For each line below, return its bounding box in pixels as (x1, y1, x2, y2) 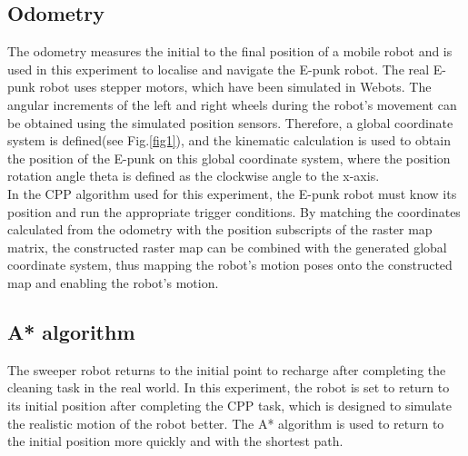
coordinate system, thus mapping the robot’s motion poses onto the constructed (7, 255, 453, 274)
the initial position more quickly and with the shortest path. (7, 431, 344, 451)
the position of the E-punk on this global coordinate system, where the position (7, 148, 451, 167)
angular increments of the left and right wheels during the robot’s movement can (7, 94, 457, 114)
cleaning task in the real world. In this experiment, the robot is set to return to (7, 378, 450, 397)
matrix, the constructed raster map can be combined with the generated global (7, 237, 447, 256)
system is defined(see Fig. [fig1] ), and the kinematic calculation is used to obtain (7, 131, 451, 150)
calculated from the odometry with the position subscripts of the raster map (7, 220, 433, 239)
